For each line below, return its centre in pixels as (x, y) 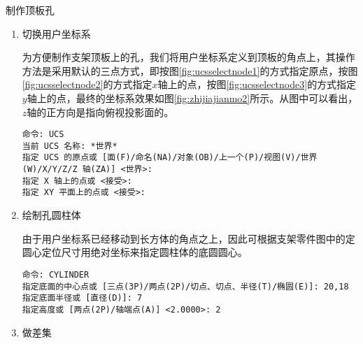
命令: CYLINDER (56, 274)
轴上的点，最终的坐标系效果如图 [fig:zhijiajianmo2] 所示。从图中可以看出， (192, 98)
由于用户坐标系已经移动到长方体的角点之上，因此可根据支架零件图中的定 (188, 238)
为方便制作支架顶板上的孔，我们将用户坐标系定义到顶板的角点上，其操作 (188, 57)
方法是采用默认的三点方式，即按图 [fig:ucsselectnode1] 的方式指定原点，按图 (190, 70)
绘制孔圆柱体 (51, 215)
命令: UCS (43, 135)
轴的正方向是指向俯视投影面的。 (100, 112)
